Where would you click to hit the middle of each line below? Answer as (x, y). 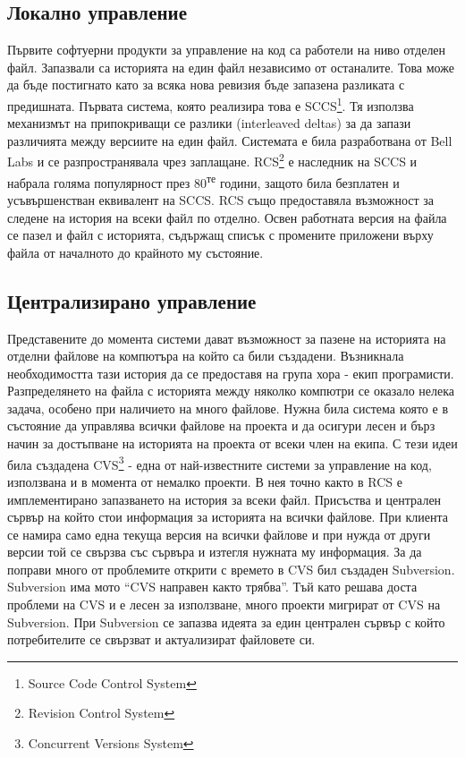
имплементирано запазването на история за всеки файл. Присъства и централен (224, 499)
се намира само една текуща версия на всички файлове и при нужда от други (219, 534)
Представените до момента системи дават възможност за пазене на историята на (227, 338)
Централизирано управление (132, 300)
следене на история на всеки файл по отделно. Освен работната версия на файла (227, 217)
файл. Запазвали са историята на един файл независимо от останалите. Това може (231, 67)
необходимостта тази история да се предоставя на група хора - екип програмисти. (231, 373)
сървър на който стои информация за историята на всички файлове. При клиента (228, 517)
